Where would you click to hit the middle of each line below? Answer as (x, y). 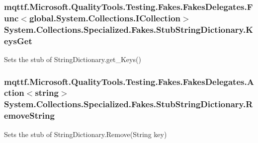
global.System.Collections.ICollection (105, 18)
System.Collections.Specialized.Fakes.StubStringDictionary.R (129, 104)
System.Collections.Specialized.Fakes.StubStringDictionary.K (129, 29)
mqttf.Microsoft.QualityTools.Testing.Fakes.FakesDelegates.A (129, 81)
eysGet (18, 40)
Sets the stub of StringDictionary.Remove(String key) (86, 134)
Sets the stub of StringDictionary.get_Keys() (73, 59)
